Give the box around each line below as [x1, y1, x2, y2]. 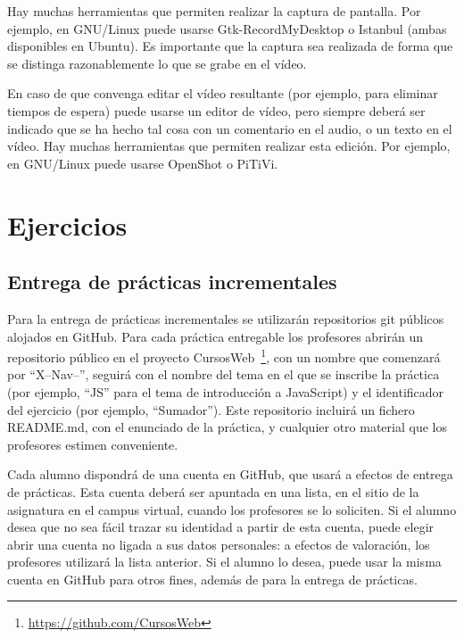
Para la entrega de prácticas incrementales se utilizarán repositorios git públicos [7, 309, 444, 327]
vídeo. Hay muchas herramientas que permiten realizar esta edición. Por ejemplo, [7, 137, 451, 155]
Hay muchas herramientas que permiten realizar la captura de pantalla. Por [7, 2, 421, 20]
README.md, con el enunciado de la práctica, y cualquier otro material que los [7, 418, 447, 436]
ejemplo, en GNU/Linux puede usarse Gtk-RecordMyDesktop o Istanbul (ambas [7, 19, 447, 37]
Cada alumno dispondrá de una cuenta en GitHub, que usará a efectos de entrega [7, 465, 453, 484]
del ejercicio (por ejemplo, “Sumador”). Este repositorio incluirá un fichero [7, 400, 415, 418]
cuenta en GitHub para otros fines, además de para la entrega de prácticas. [7, 569, 418, 588]
